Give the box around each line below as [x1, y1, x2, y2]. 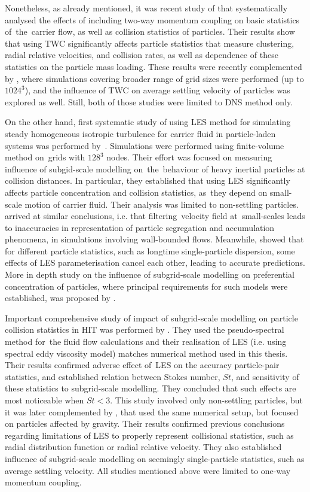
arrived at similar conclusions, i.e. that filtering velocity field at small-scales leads [5, 209, 305, 222]
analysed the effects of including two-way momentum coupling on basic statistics [5, 13, 300, 26]
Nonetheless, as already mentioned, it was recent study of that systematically [5, 2, 288, 14]
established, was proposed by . [5, 291, 116, 304]
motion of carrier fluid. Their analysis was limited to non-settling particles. [24, 198, 299, 210]
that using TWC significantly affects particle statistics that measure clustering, [5, 37, 294, 49]
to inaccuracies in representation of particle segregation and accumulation [5, 221, 275, 233]
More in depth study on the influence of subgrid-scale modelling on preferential [5, 268, 294, 281]
